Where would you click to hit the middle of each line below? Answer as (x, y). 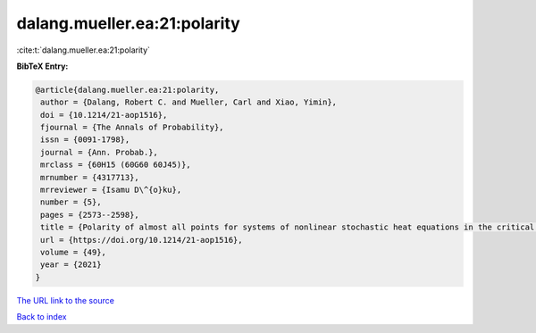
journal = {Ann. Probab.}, (99, 152)
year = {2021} (71, 265)
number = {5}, (71, 202)
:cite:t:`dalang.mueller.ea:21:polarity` (84, 50)
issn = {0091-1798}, (85, 140)
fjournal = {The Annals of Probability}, (132, 128)
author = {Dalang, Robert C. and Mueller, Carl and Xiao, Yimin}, (189, 102)
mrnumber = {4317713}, (90, 177)
